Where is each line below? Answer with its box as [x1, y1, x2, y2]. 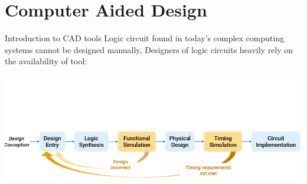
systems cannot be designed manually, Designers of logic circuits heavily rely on [5, 43, 293, 55]
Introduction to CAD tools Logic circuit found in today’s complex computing [5, 32, 285, 44]
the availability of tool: [5, 55, 87, 67]
